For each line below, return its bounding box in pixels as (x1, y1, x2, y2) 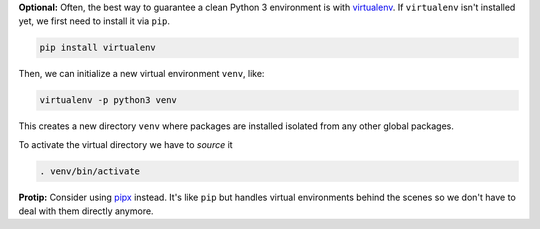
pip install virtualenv (39, 42, 157, 54)
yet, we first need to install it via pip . (18, 15, 170, 27)
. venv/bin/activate (39, 165, 140, 177)
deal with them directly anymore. (18, 205, 154, 217)
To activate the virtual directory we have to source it (18, 138, 234, 150)
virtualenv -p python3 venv (39, 95, 177, 106)
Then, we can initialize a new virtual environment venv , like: (18, 68, 265, 80)
